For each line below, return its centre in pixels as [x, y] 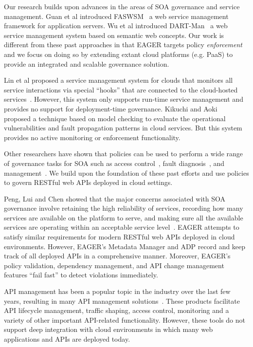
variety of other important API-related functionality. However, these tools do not [125, 320]
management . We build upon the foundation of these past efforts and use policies [126, 173]
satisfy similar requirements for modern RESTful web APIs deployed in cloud [119, 237]
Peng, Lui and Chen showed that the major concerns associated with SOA [115, 198]
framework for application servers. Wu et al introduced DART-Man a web [116, 26]
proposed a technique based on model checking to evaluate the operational [115, 118]
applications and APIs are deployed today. [67, 339]
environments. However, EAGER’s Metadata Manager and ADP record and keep [125, 246]
